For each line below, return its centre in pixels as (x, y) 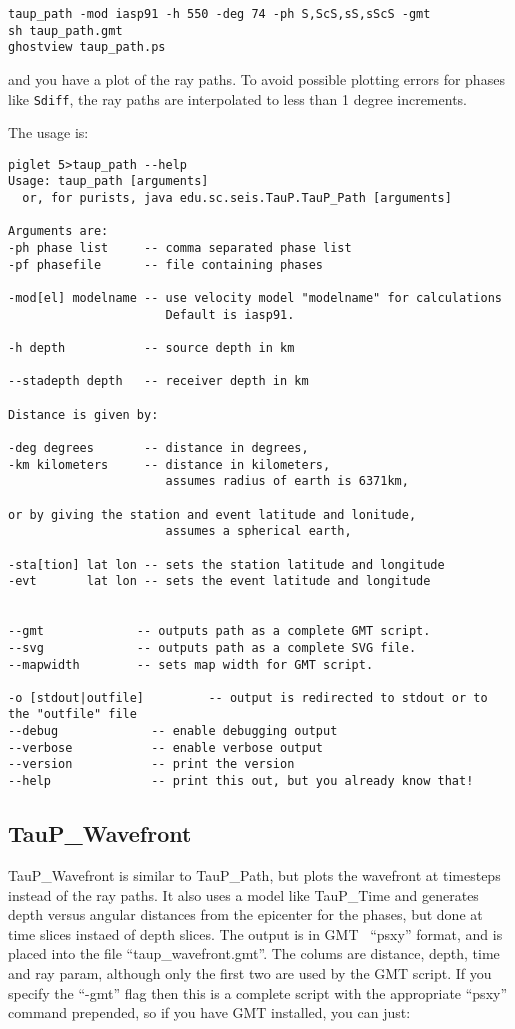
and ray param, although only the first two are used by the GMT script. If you (250, 972)
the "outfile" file (72, 714)
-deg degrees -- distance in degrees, (158, 447)
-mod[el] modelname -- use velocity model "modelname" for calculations (255, 298)
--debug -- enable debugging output (173, 731)
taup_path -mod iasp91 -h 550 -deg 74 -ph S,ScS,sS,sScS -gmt (219, 14)
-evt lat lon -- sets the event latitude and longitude (219, 581)
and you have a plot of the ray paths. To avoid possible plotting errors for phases (256, 78)
